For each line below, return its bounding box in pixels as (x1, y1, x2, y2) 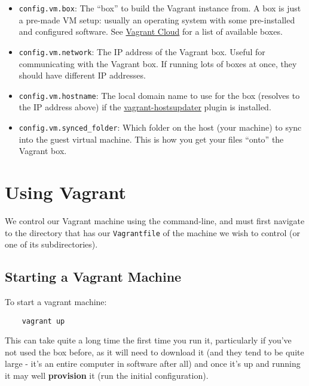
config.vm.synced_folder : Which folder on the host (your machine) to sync (19, 120, 302, 133)
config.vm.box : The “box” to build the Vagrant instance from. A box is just (19, 2, 301, 14)
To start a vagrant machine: (5, 295, 107, 307)
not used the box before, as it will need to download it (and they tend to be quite (5, 345, 304, 358)
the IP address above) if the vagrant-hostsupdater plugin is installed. (19, 101, 271, 113)
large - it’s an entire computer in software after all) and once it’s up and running (5, 357, 301, 370)
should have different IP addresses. (19, 69, 146, 82)
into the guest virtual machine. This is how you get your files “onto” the (19, 132, 284, 145)
